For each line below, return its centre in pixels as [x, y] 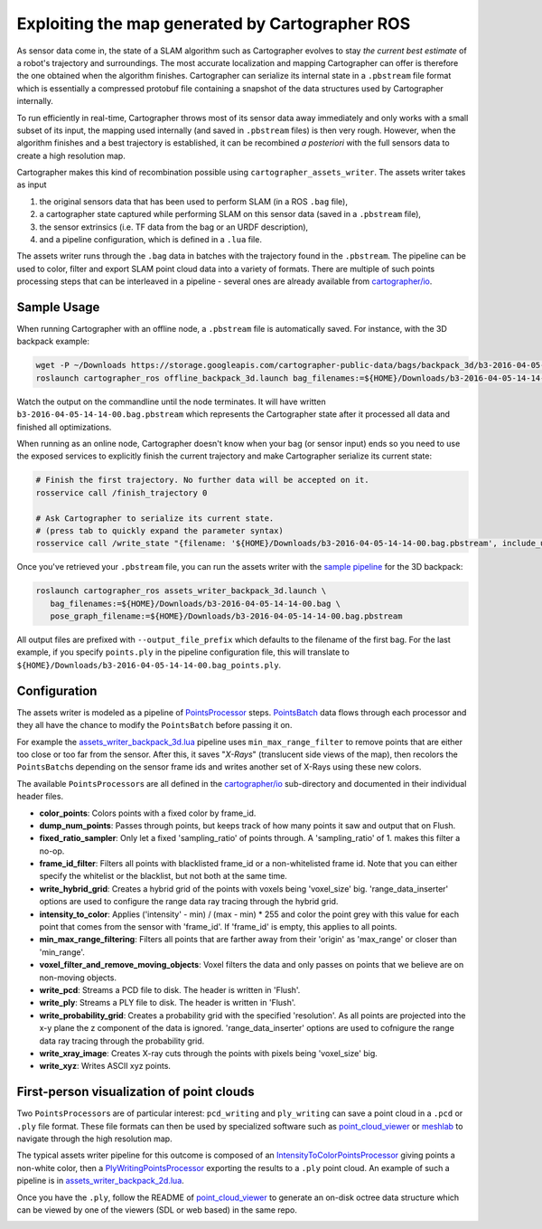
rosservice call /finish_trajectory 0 [121, 492]
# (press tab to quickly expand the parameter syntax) [159, 530]
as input [32, 184]
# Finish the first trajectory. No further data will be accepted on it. [202, 480]
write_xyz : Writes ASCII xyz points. [105, 1066]
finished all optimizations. [64, 427]
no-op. [52, 851]
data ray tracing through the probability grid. [122, 1041]
